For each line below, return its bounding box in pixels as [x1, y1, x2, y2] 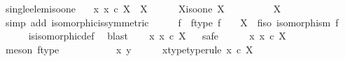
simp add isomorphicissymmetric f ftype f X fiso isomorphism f [5, 15, 339, 29]
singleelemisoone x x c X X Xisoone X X [5, 1, 281, 15]
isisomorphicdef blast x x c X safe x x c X [28, 28, 286, 43]
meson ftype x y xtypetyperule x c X [5, 42, 253, 56]
